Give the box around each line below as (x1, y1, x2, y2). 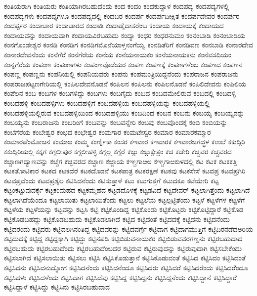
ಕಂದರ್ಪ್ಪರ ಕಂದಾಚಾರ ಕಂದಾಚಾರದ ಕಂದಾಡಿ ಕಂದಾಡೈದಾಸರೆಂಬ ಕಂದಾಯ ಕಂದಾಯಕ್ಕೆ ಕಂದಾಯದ (4, 20, 224, 31)
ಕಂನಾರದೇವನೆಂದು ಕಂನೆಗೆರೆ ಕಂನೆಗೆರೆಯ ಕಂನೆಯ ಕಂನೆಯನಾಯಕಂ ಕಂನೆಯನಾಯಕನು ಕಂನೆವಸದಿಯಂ (4, 49, 231, 59)
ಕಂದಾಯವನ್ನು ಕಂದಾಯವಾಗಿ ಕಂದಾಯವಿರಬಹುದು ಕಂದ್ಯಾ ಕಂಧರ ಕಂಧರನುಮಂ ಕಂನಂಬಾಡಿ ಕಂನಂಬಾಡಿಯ (4, 30, 246, 40)
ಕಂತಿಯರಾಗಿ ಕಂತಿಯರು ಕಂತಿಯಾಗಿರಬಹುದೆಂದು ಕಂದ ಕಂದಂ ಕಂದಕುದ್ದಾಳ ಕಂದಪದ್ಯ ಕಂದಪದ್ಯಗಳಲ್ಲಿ (4, 1, 229, 11)
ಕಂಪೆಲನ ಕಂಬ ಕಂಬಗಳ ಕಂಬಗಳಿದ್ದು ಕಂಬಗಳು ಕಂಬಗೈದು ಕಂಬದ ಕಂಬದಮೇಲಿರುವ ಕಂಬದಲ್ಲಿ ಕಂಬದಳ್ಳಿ (4, 88, 236, 98)
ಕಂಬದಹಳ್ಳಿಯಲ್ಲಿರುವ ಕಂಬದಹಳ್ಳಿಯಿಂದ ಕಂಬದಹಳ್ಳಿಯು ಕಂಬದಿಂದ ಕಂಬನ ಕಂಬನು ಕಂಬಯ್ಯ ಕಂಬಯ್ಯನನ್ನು (4, 107, 245, 118)
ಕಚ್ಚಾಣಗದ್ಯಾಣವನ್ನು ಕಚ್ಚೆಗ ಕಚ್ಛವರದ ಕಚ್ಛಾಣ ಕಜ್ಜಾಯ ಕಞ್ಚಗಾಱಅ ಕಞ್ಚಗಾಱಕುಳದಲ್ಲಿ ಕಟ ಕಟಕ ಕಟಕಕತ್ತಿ (4, 156, 237, 166)
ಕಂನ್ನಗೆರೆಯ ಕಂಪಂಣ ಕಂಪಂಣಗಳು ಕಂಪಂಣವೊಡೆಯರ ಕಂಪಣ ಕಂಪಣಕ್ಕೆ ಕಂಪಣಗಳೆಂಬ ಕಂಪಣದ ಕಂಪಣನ (4, 59, 243, 69)
